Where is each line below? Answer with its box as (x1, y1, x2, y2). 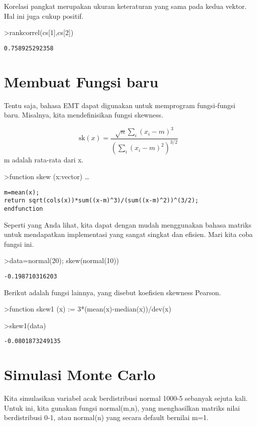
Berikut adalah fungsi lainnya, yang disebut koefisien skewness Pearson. (4, 287, 221, 297)
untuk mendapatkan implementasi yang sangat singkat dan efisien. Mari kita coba (4, 229, 253, 239)
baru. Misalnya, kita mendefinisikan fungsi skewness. (4, 110, 164, 120)
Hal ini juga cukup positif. (4, 10, 84, 21)
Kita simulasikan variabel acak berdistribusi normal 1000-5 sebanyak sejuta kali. (4, 393, 248, 403)
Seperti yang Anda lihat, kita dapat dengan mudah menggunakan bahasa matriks (4, 219, 252, 230)
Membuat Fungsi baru (4, 71, 159, 91)
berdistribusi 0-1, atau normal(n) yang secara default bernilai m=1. (4, 412, 209, 423)
